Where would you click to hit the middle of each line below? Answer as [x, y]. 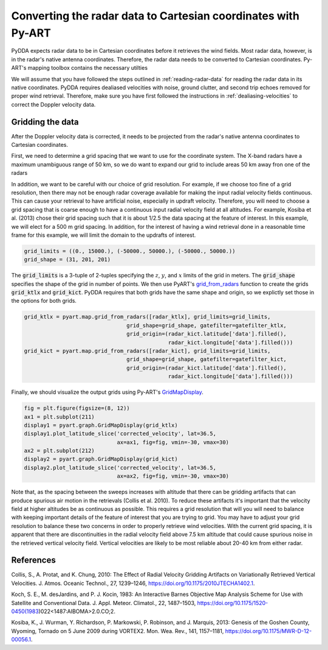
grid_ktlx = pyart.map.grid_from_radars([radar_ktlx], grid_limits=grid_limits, [147, 317]
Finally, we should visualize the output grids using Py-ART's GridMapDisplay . [107, 392]
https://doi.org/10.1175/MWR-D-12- [268, 631]
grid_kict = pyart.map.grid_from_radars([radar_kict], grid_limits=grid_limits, [147, 351]
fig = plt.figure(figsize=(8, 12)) [77, 408]
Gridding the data [45, 122]
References [33, 560]
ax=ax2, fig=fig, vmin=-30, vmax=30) [173, 476]
